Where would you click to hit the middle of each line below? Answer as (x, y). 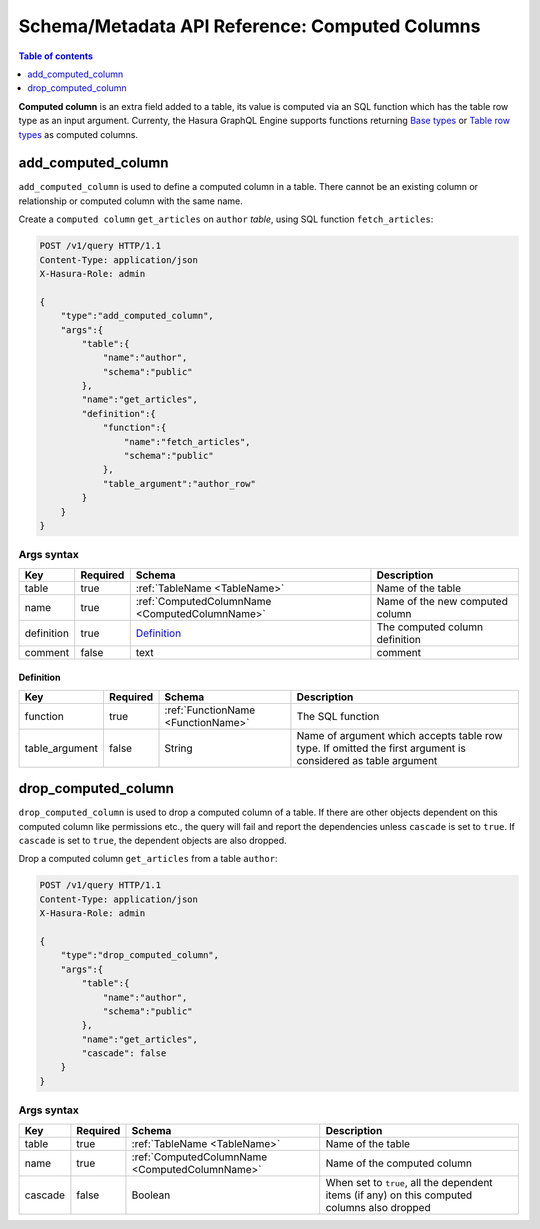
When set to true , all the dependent (409, 1182)
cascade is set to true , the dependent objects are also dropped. (152, 841)
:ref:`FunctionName (210, 710)
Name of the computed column (398, 1163)
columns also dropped (378, 1207)
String (179, 748)
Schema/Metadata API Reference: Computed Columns (249, 26)
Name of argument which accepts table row (400, 735)
